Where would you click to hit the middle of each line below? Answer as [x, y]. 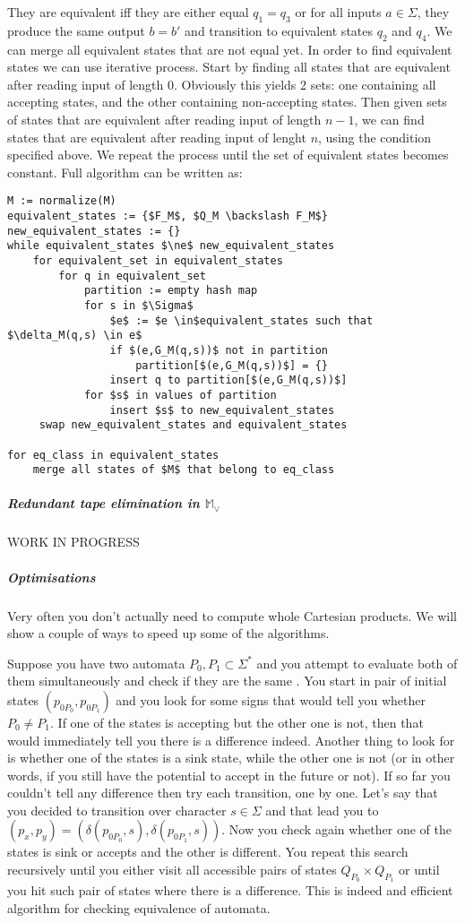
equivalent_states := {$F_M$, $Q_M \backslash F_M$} [168, 216]
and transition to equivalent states [279, 30]
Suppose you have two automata [96, 663]
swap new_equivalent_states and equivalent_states [193, 425]
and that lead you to [322, 810]
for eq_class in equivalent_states [113, 455]
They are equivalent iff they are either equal [128, 12]
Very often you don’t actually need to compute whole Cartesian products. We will [232, 615]
